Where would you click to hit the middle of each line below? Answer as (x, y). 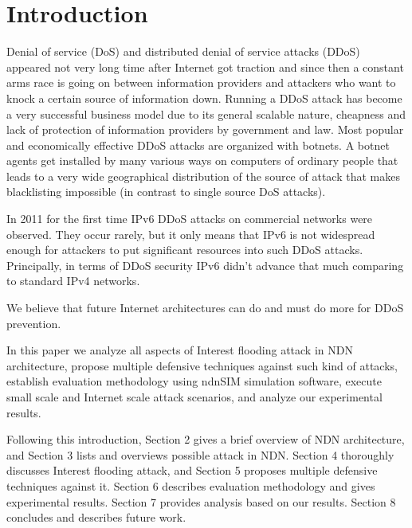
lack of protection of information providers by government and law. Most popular (205, 129)
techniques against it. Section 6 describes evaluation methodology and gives (191, 485)
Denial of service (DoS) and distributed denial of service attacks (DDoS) (183, 51)
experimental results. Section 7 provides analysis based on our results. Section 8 (201, 501)
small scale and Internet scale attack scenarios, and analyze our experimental (194, 397)
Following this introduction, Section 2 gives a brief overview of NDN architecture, (206, 439)
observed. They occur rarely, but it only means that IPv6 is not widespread (191, 234)
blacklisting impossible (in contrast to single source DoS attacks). (166, 192)
